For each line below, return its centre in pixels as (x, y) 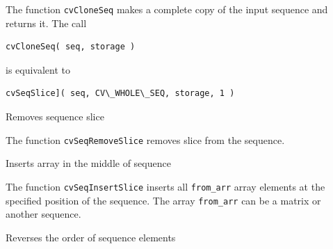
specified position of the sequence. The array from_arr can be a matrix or (163, 200)
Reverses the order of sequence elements (91, 237)
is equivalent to (38, 69)
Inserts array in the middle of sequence (88, 163)
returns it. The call (46, 23)
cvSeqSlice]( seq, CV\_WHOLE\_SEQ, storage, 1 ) (120, 94)
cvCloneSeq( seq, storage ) (71, 47)
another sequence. (43, 214)
